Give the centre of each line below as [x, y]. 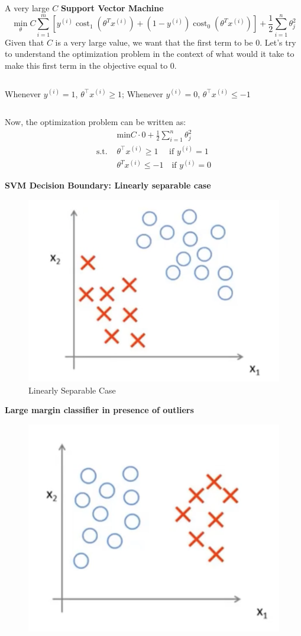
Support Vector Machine [112, 8]
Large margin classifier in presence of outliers [99, 410]
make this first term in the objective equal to [86, 65]
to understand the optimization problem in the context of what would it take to [150, 54]
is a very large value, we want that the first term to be [154, 42]
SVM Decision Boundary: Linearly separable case [108, 185]
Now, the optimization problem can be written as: [96, 122]
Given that [25, 42]
